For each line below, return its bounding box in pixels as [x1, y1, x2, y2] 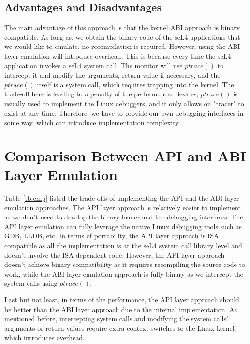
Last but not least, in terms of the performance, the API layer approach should [4, 294, 239, 304]
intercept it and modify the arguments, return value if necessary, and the [4, 70, 221, 80]
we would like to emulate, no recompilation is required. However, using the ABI [4, 41, 240, 51]
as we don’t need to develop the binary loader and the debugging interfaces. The [4, 212, 243, 222]
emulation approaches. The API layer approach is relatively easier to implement [4, 202, 241, 212]
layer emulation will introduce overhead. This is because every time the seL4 [4, 50, 231, 61]
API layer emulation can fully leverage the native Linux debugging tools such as [4, 221, 242, 231]
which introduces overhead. [4, 332, 85, 343]
